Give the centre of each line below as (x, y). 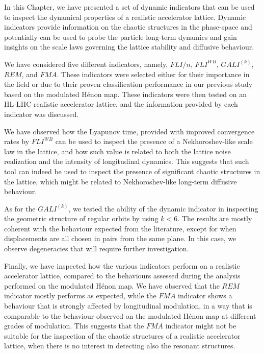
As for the (20, 208)
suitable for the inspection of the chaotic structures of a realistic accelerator (122, 335)
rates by (17, 141)
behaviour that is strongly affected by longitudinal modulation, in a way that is (128, 306)
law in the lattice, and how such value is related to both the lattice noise (117, 151)
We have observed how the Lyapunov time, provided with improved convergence (129, 131)
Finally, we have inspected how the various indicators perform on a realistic (122, 265)
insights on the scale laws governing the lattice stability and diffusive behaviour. (129, 47)
